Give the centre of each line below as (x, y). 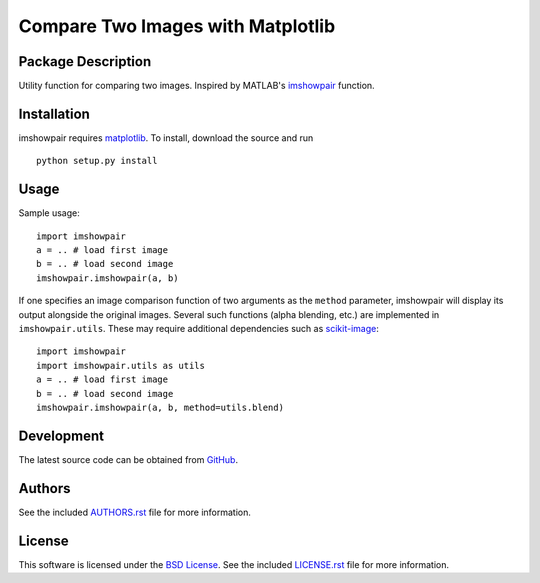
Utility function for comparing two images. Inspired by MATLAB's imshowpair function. (196, 86)
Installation (54, 113)
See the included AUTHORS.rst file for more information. (135, 512)
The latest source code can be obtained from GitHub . (128, 459)
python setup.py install (97, 161)
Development (61, 435)
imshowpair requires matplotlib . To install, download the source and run (166, 137)
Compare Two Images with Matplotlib (177, 26)
